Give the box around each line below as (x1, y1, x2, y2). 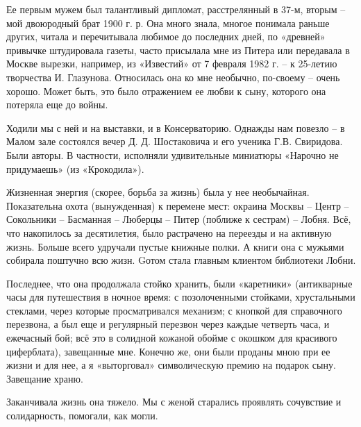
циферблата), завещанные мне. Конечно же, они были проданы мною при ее (6, 344, 330, 358)
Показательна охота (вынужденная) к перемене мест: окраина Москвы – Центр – (6, 198, 349, 212)
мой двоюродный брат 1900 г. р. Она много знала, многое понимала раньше (6, 15, 330, 30)
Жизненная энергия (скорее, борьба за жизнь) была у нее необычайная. (6, 185, 310, 199)
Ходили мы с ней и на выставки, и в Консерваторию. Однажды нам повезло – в (6, 120, 345, 135)
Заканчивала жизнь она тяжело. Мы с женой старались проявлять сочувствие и (6, 394, 342, 409)
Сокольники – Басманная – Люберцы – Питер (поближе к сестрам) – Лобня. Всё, (6, 212, 351, 226)
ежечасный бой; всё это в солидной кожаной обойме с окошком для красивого (6, 330, 337, 345)
